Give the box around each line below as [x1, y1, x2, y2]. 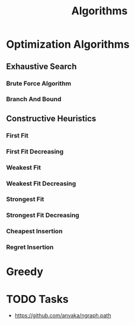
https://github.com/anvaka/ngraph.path [14, 312, 111, 319]
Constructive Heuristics [6, 113, 97, 123]
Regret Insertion [6, 243, 54, 251]
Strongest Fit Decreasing [6, 211, 80, 220]
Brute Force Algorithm [6, 79, 72, 87]
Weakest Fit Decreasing [6, 179, 76, 187]
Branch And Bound [6, 95, 62, 104]
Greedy [6, 265, 43, 279]
